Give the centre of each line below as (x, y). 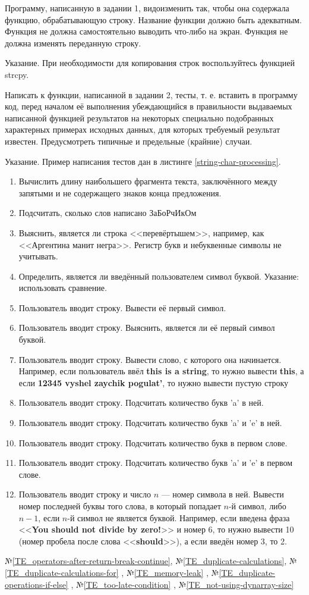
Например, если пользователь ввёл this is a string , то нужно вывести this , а (161, 371)
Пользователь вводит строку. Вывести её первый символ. (122, 307)
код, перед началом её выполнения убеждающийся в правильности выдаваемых (149, 106)
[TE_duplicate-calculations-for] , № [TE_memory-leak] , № (112, 572)
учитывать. (38, 256)
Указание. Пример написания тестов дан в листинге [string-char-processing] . (143, 161)
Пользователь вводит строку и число (85, 494)
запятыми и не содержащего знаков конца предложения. (120, 192)
